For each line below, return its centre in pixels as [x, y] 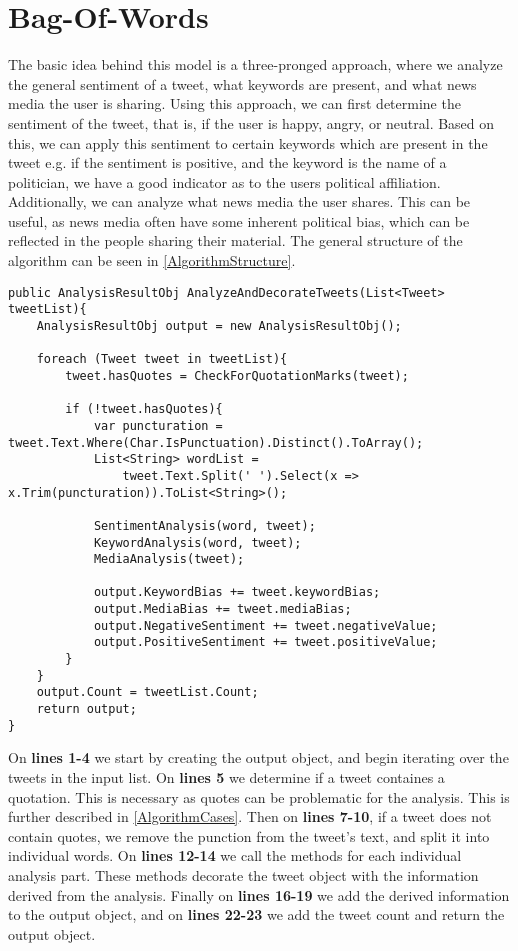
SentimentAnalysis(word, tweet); [204, 525]
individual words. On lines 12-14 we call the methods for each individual [235, 855]
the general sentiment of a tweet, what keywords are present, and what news [242, 83]
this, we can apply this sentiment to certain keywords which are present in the [248, 142]
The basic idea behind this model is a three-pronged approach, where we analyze [255, 64]
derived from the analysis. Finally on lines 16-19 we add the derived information [259, 894]
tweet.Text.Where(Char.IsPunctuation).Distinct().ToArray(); [216, 442]
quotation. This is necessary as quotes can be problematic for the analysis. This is [259, 796]
